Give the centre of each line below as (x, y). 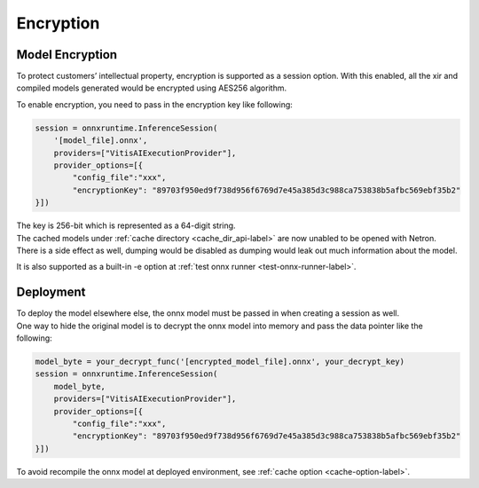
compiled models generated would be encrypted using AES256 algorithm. (152, 88)
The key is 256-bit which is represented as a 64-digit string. (126, 225)
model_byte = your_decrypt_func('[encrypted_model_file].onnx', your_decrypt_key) (220, 362)
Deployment (51, 292)
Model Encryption (67, 55)
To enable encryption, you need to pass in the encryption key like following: (154, 104)
